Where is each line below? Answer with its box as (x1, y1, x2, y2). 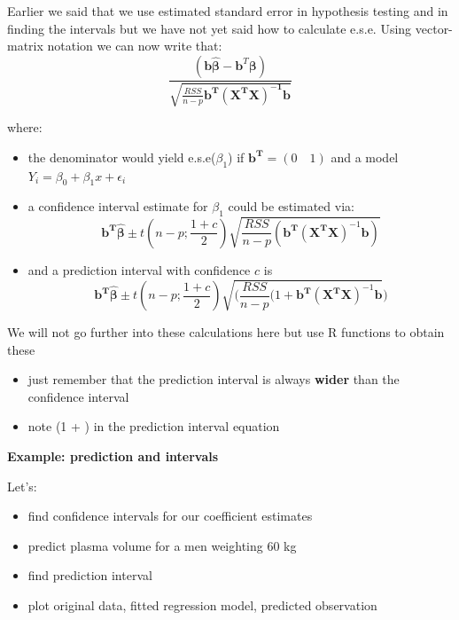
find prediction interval (27, 566, 152, 585)
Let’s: (7, 476, 37, 495)
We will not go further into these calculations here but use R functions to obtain (7, 323, 445, 341)
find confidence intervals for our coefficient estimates (27, 506, 313, 525)
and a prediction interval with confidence (27, 260, 251, 279)
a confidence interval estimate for (27, 197, 208, 216)
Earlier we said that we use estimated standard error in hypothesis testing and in (7, 2, 448, 20)
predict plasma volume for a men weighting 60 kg (27, 536, 297, 554)
